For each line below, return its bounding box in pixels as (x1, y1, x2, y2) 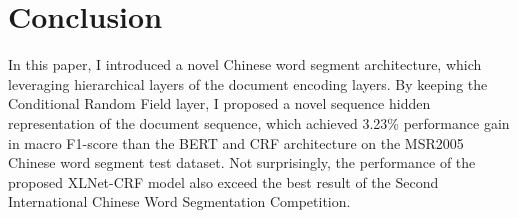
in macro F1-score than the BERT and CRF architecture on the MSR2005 (8, 132, 464, 153)
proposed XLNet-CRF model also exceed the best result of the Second (8, 171, 439, 192)
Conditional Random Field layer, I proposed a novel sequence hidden (8, 93, 431, 114)
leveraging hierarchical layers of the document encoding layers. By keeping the (8, 73, 488, 94)
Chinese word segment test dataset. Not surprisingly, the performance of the (8, 152, 476, 173)
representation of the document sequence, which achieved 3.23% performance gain (8, 112, 510, 133)
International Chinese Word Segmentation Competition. (8, 191, 351, 212)
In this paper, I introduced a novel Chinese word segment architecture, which (8, 54, 482, 75)
